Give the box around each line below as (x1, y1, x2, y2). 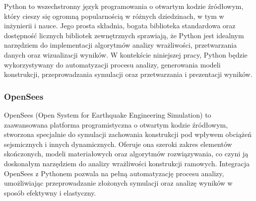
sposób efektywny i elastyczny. (4, 187, 96, 198)
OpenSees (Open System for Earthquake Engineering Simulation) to (4, 109, 211, 120)
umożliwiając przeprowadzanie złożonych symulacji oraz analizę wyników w (4, 178, 233, 188)
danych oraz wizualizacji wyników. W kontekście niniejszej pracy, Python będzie (4, 49, 248, 60)
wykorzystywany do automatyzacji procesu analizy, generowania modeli (4, 59, 221, 69)
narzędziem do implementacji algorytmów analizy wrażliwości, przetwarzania (4, 40, 237, 50)
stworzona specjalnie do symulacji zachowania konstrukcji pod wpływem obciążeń (4, 129, 252, 139)
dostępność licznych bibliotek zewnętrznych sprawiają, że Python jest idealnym (4, 30, 244, 40)
